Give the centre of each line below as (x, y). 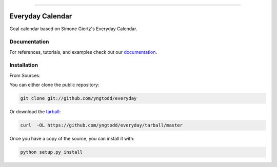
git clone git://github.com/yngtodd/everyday (78, 98)
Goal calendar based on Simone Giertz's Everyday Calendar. (73, 29)
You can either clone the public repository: (54, 85)
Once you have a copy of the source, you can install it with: (72, 139)
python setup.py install (52, 152)
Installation (24, 65)
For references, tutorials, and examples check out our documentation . (83, 52)
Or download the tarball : (35, 112)
